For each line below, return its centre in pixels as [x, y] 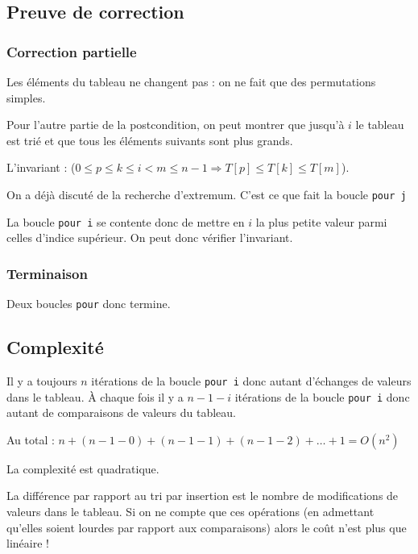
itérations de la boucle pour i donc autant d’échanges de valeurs [251, 380]
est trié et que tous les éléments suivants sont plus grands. [150, 140]
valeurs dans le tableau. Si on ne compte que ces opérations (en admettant [190, 512]
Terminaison [47, 273]
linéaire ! [28, 543]
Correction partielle [72, 51]
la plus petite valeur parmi [321, 221]
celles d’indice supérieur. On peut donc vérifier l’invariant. [150, 237]
